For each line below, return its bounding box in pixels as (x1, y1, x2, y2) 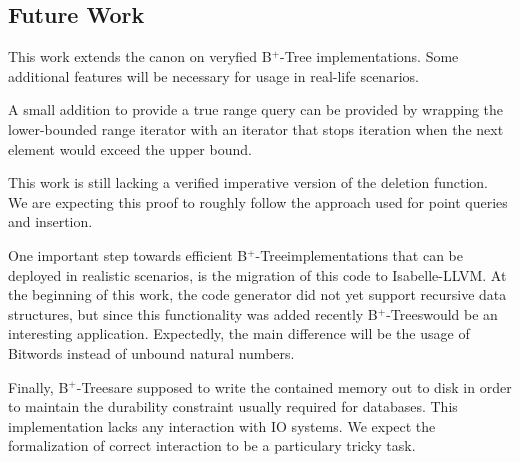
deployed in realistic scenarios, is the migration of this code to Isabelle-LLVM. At (8, 264, 507, 285)
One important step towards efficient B (8, 244, 248, 265)
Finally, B (8, 376, 69, 397)
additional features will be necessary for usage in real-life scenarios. (8, 65, 419, 86)
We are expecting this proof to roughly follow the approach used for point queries (8, 191, 508, 212)
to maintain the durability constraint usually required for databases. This (8, 396, 458, 417)
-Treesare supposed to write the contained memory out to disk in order (76, 376, 512, 397)
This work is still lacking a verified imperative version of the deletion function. (8, 172, 488, 193)
